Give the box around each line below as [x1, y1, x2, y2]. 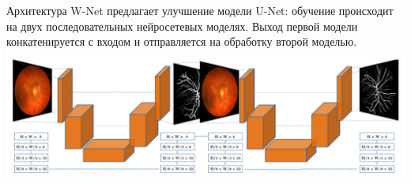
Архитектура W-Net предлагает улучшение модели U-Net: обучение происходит [6, 2, 394, 18]
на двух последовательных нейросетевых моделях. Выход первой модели [6, 17, 358, 34]
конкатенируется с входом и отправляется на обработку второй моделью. [6, 33, 357, 50]
